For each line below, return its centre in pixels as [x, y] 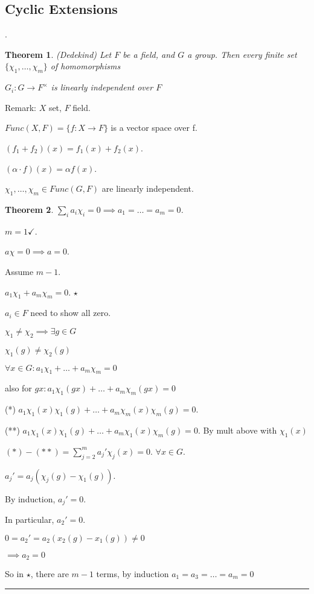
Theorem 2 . [29, 209]
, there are [50, 573]
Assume [19, 271]
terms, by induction [133, 573]
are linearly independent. [148, 188]
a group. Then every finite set [242, 54]
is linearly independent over [102, 87]
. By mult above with [237, 430]
